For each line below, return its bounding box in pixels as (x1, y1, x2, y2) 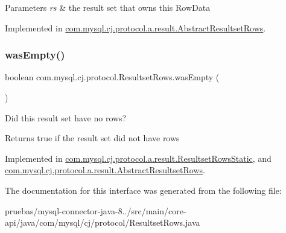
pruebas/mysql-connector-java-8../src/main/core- (5, 204, 186, 217)
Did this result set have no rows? (5, 111, 127, 124)
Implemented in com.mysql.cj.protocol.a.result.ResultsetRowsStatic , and (5, 152, 272, 164)
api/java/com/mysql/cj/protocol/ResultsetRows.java (5, 216, 200, 229)
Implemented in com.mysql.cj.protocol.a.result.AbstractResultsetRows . (5, 21, 266, 34)
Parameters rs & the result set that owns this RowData (5, 1, 211, 13)
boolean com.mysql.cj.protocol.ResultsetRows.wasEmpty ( (5, 71, 220, 83)
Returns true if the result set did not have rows (5, 132, 180, 144)
